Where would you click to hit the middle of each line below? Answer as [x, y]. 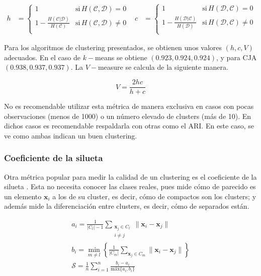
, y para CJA [236, 57]
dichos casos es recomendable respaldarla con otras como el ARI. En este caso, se [129, 126]
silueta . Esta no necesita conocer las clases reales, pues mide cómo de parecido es [130, 186]
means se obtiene [121, 57]
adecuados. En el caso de [42, 57]
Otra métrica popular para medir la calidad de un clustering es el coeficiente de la [130, 176]
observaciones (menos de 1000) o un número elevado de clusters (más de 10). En [128, 116]
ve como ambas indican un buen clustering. [71, 135]
